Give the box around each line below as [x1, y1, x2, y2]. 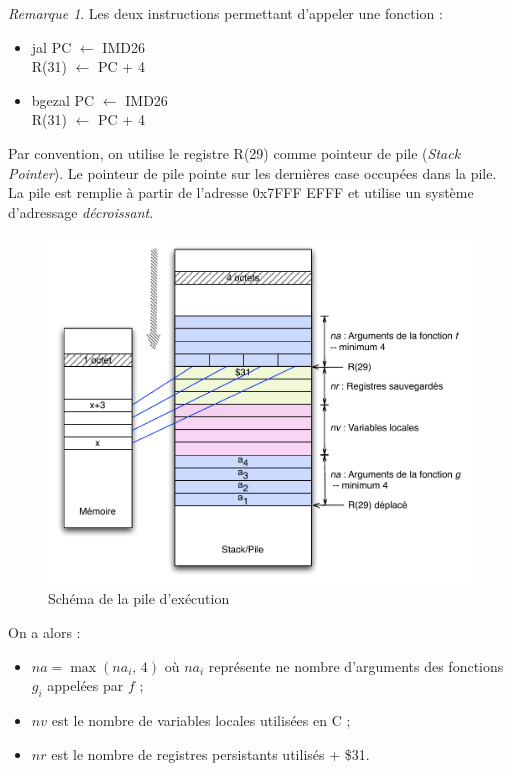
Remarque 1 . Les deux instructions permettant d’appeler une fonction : [8, 3, 443, 23]
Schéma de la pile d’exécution [48, 588, 230, 609]
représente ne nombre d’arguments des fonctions [208, 655, 504, 676]
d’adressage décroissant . [8, 201, 154, 222]
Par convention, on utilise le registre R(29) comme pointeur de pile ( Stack [8, 142, 461, 163]
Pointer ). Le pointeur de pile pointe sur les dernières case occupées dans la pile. [8, 162, 497, 183]
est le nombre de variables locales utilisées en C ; [51, 710, 351, 731]
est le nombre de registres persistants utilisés [51, 743, 325, 764]
